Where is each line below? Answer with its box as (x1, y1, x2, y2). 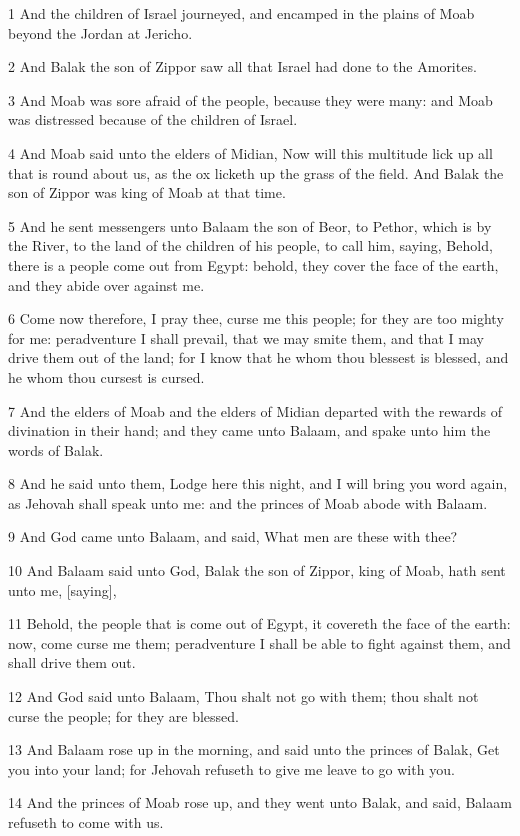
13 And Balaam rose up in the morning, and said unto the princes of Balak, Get (8, 739, 500, 760)
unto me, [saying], (8, 579, 117, 600)
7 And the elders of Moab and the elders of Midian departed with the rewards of (8, 400, 502, 421)
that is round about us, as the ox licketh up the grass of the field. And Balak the (8, 162, 504, 183)
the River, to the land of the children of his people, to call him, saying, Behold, (8, 235, 493, 256)
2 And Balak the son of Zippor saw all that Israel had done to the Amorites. (8, 56, 477, 77)
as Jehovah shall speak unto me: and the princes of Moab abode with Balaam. (8, 492, 488, 513)
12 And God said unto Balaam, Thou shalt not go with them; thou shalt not (8, 686, 479, 707)
